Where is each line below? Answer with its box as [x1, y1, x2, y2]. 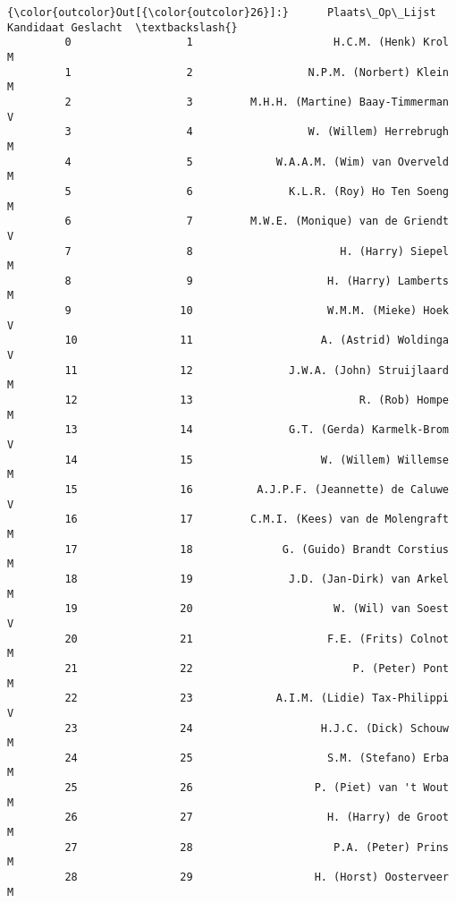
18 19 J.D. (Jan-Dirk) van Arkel [64, 572, 449, 585]
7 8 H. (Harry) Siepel [64, 244, 449, 258]
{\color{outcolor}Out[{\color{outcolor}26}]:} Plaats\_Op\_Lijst [7, 6, 436, 19]
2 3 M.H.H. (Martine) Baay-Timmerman [64, 95, 449, 108]
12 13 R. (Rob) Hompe [64, 394, 449, 407]
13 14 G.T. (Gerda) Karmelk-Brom [64, 423, 449, 437]
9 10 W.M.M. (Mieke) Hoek [64, 304, 449, 318]
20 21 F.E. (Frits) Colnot [64, 632, 449, 645]
